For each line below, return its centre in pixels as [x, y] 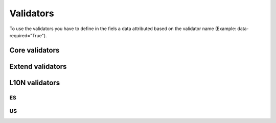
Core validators [34, 50]
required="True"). [28, 35]
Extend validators [38, 66]
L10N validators [35, 82]
